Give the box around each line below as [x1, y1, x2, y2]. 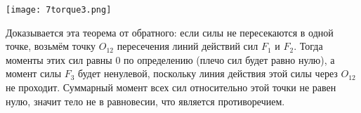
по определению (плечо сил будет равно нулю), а [124, 52, 335, 67]
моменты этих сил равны [6, 52, 112, 67]
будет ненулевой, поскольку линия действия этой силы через [78, 66, 338, 81]
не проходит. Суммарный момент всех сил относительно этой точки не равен [6, 80, 336, 95]
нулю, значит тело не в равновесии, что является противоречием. [6, 93, 285, 108]
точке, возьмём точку [6, 39, 96, 53]
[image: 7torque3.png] [6, 5, 112, 15]
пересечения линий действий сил [117, 39, 258, 53]
